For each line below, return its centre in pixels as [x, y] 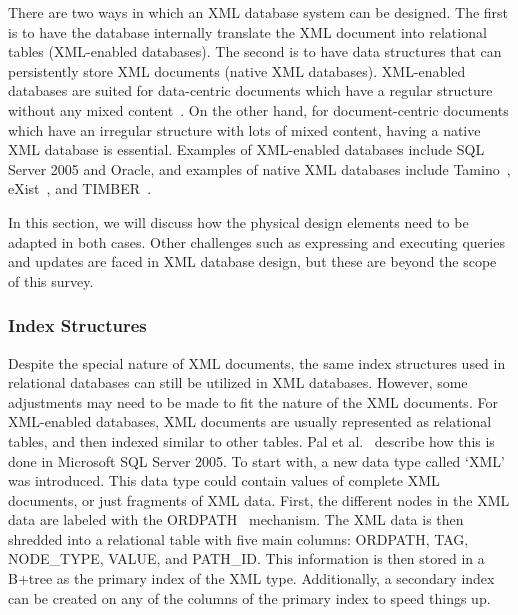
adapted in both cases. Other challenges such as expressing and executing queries [256, 241]
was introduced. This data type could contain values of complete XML [224, 480]
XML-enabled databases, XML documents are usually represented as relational [250, 421]
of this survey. [51, 280]
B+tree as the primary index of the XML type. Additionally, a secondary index [251, 578]
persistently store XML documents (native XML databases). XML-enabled [237, 70]
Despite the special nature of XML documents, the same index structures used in [257, 362]
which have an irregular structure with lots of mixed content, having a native [244, 129]
